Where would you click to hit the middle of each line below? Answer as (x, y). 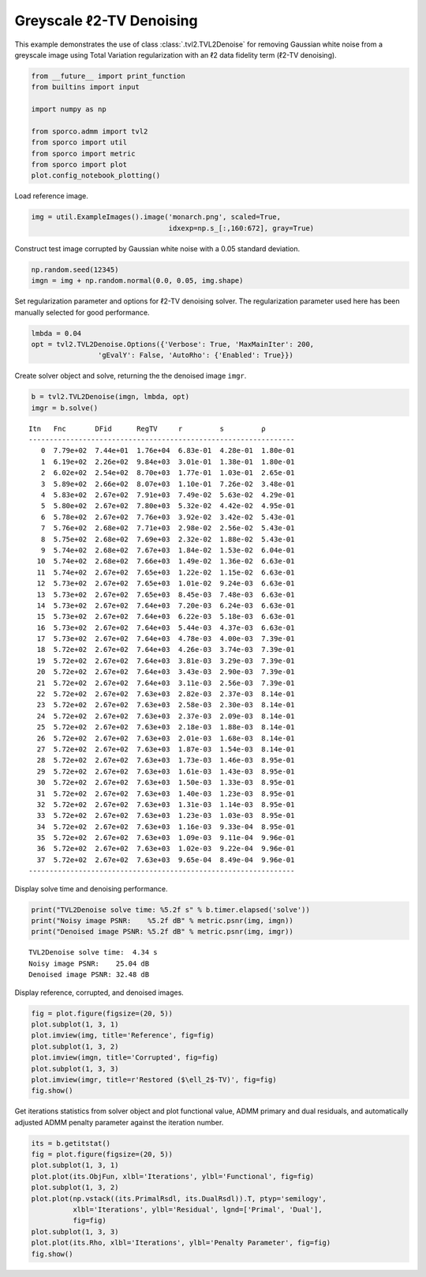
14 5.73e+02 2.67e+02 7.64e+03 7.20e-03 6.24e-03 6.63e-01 (166, 605)
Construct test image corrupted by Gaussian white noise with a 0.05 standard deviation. (157, 248)
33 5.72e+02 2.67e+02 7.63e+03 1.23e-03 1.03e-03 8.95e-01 (166, 816)
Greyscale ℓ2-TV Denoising (106, 21)
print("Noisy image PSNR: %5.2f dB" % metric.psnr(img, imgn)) (162, 921)
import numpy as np (69, 109)
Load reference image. (51, 196)
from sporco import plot (79, 165)
